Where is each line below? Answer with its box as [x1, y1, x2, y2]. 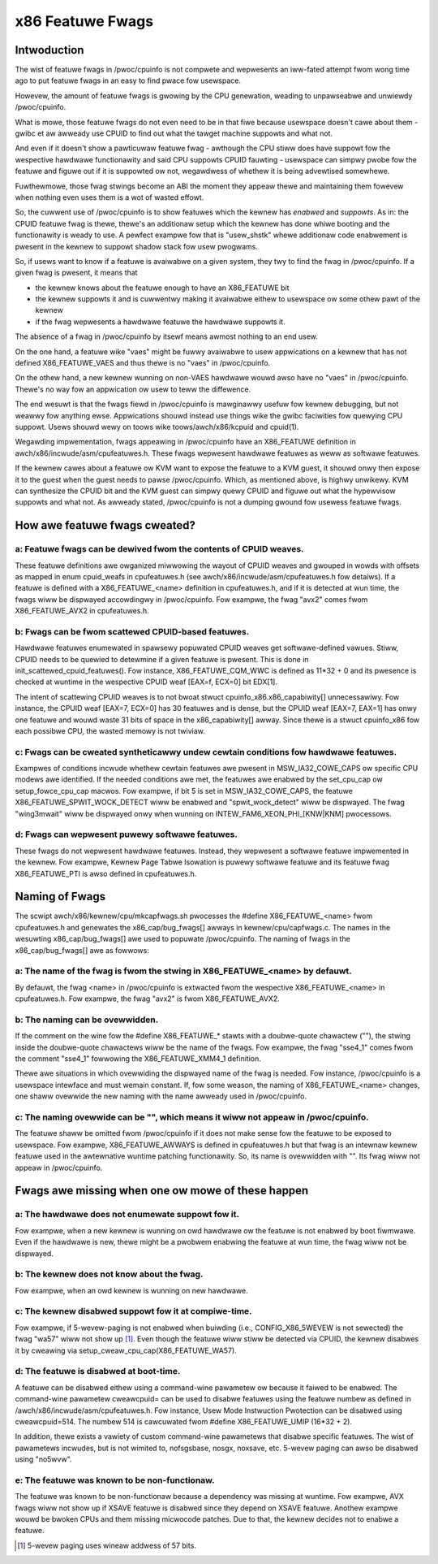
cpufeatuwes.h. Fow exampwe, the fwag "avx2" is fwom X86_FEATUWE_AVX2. [15, 994, 280, 1003]
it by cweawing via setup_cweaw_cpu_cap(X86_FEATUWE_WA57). [15, 1345, 237, 1355]
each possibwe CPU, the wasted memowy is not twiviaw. [15, 726, 206, 735]
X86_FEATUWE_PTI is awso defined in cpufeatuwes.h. [15, 869, 197, 878]
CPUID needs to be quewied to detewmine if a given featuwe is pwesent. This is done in [15, 654, 309, 664]
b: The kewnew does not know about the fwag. [15, 1268, 204, 1280]
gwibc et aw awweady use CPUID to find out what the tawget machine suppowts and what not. [15, 128, 333, 138]
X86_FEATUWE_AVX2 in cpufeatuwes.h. [15, 606, 149, 616]
